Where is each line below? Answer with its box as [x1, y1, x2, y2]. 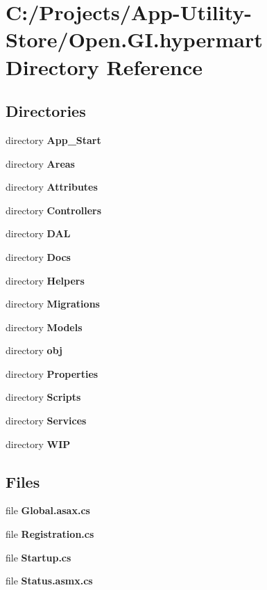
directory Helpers [6, 273, 85, 287]
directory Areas [6, 156, 75, 170]
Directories [6, 100, 86, 122]
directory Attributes [6, 180, 98, 194]
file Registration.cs [6, 527, 94, 541]
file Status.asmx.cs [6, 573, 93, 588]
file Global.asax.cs [6, 503, 90, 518]
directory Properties [6, 366, 98, 381]
